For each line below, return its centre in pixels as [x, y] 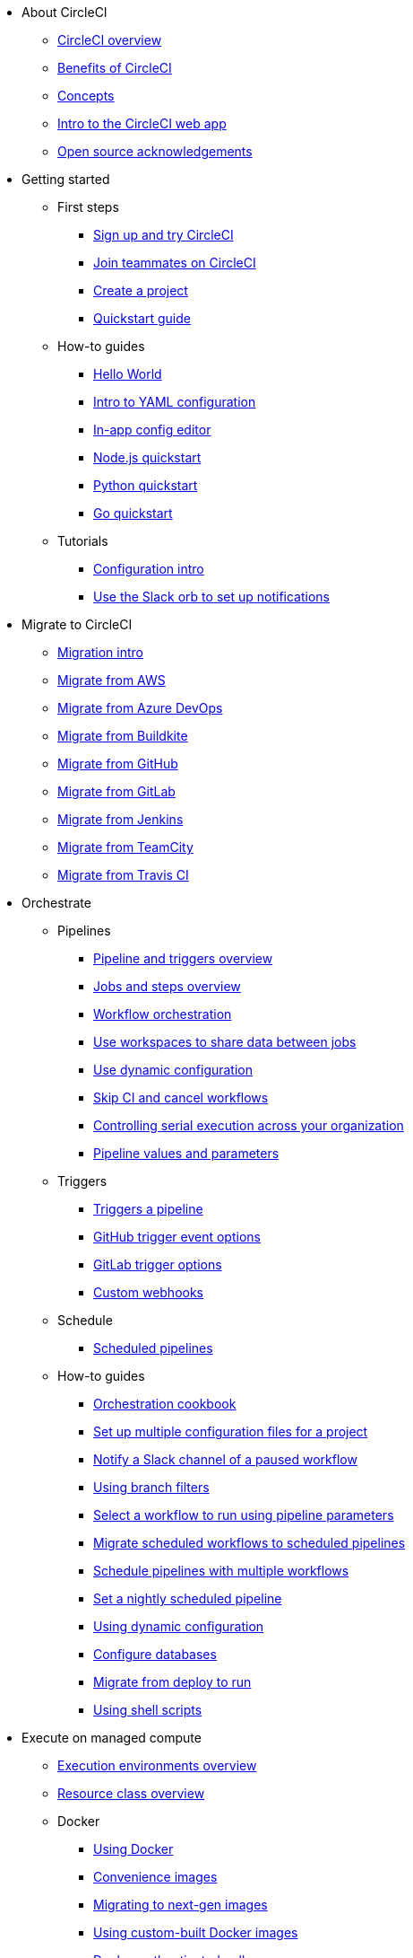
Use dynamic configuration [173, 1070]
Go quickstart [133, 513]
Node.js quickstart [147, 457]
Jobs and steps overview [167, 986]
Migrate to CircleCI [77, 624]
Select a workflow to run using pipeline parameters [244, 1515]
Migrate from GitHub [118, 764]
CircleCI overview [110, 40]
